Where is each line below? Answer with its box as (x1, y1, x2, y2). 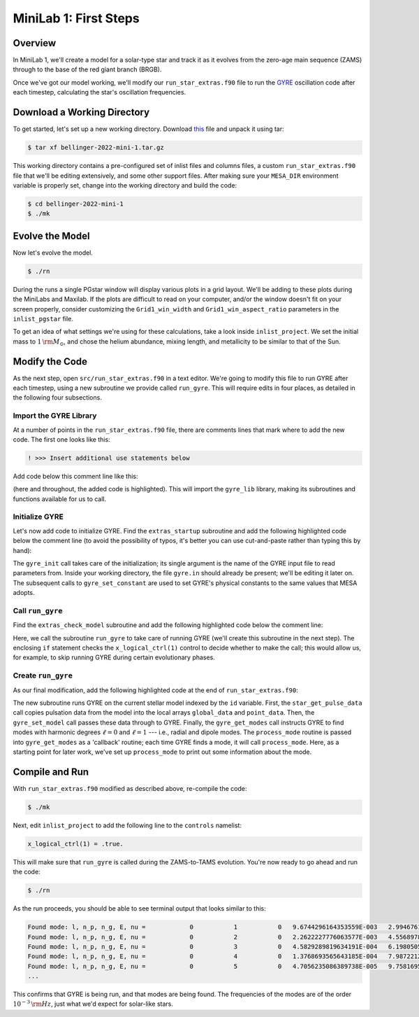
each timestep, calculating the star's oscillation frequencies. (13, 88, 186, 97)
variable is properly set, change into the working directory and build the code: (13, 181, 237, 189)
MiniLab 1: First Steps (13, 10, 140, 26)
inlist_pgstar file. (13, 314, 73, 323)
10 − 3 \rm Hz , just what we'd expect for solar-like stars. (13, 999, 174, 1008)
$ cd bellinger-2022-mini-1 (27, 199, 124, 208)
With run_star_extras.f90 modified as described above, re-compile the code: (13, 784, 247, 792)
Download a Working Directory (13, 106, 150, 118)
